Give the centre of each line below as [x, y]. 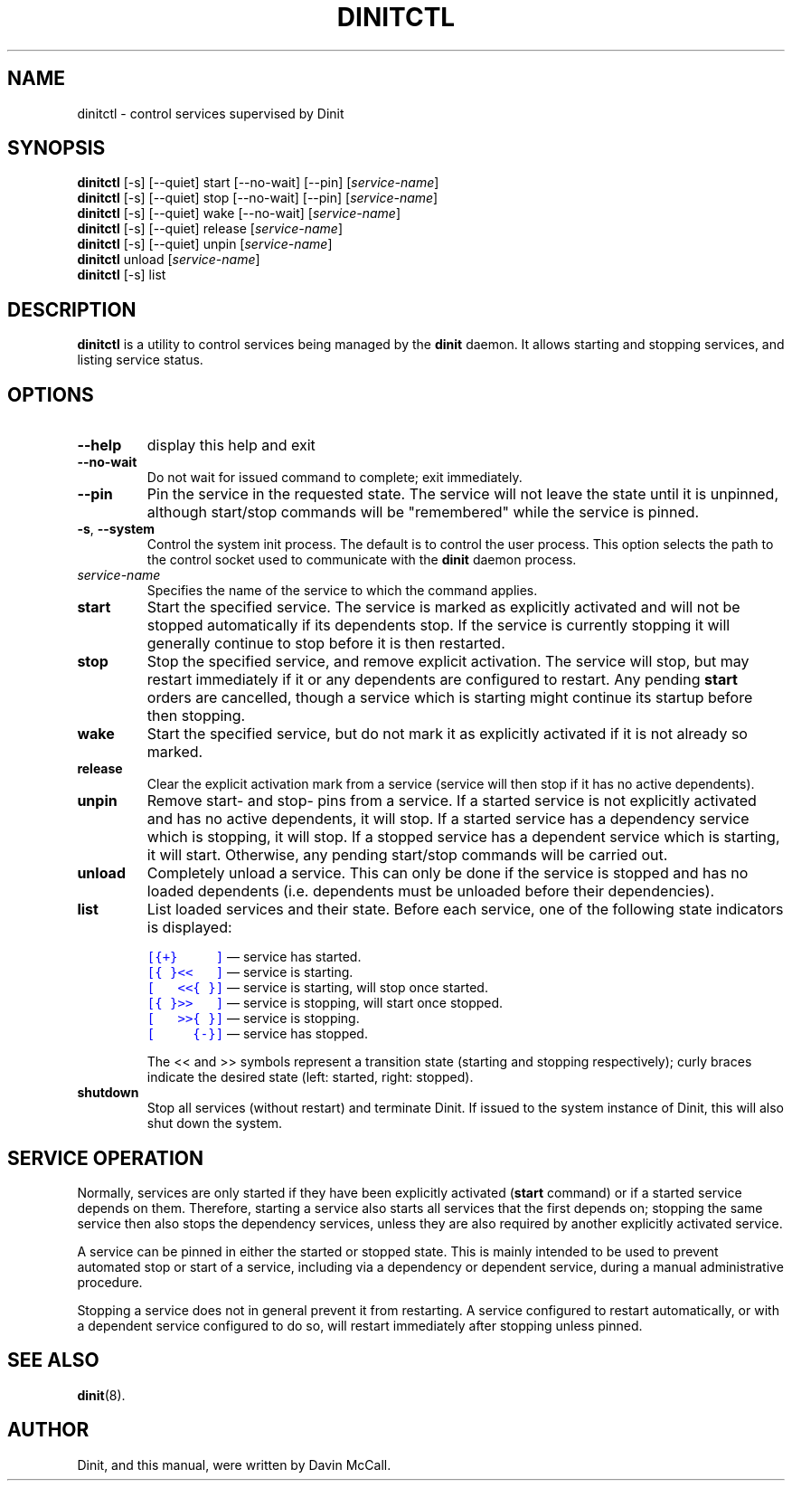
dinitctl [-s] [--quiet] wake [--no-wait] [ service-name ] [239, 213]
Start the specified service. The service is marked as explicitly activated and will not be [443, 607]
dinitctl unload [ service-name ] [169, 260]
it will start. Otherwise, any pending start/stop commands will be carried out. [407, 855]
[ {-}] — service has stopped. [257, 1034]
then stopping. [196, 716]
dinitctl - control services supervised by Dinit [211, 113]
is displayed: [189, 928]
